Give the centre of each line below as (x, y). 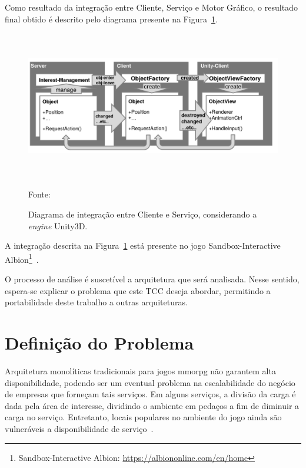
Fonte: (39, 194)
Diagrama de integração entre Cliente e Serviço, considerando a (143, 214)
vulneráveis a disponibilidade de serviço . (79, 428)
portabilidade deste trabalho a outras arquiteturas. (96, 302)
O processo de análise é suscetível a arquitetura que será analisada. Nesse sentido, (152, 279)
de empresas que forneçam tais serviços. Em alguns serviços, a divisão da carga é (150, 394)
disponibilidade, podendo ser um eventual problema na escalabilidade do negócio (150, 382)
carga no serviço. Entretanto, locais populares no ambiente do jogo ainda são (143, 417)
